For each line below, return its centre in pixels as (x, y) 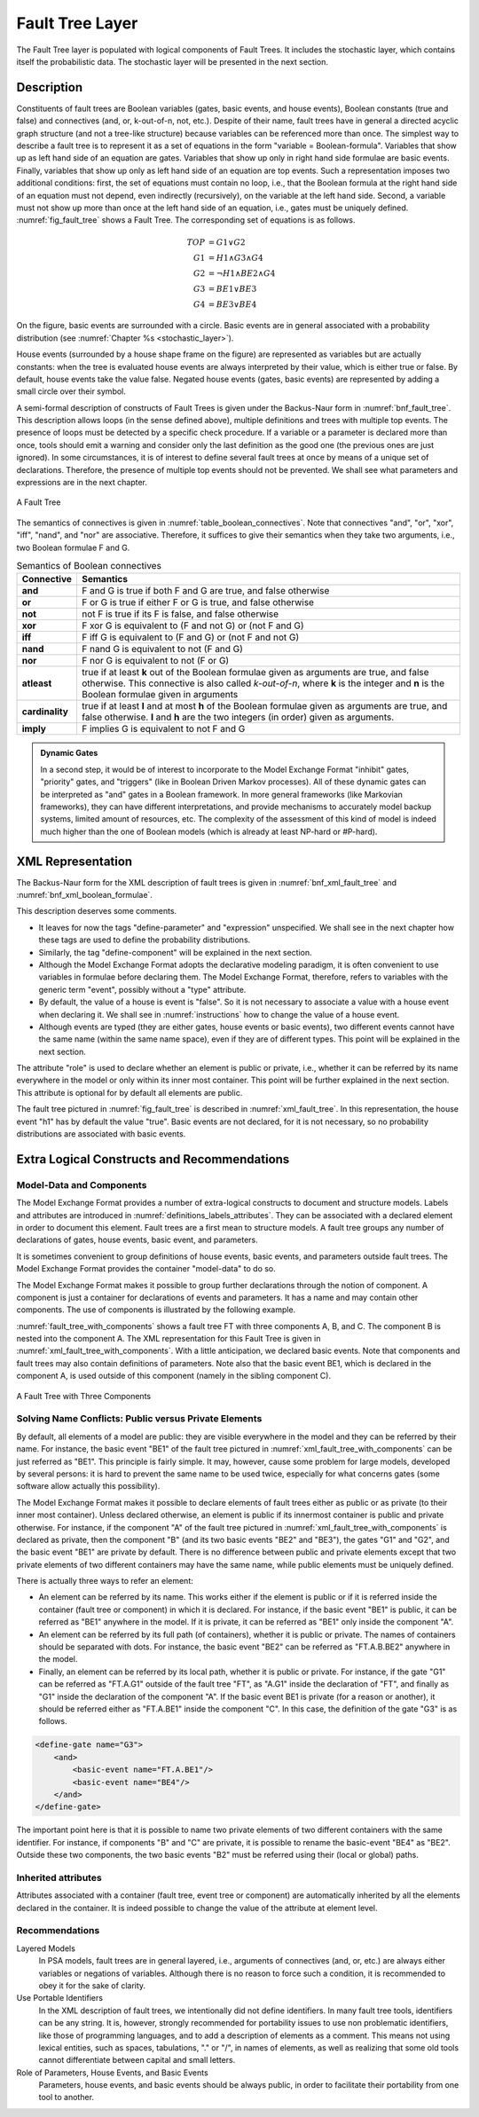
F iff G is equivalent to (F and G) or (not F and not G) (190, 637)
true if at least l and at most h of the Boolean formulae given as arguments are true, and (264, 706)
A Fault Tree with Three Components (83, 1396)
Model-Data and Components (82, 1184)
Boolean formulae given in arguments (160, 695)
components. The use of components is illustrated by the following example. (156, 1310)
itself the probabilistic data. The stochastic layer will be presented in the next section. (172, 61)
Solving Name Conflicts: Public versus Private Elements (139, 1419)
